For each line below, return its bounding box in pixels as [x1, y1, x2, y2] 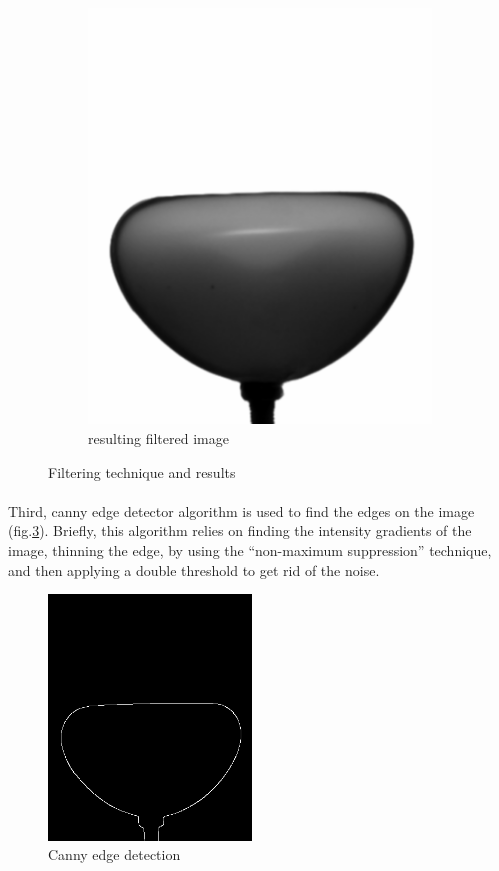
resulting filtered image [88, 428, 229, 448]
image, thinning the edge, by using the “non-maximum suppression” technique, [8, 539, 492, 560]
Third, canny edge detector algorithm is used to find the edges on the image [8, 500, 475, 521]
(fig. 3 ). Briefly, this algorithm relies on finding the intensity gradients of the [8, 520, 472, 541]
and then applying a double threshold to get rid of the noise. [8, 559, 380, 580]
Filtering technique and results [48, 461, 236, 482]
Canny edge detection [48, 844, 181, 865]
